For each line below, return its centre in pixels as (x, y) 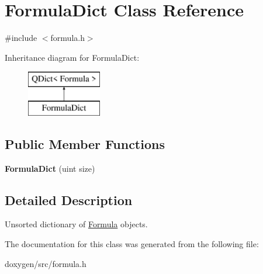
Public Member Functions (85, 143)
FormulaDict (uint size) (50, 168)
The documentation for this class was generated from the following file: (132, 244)
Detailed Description (69, 200)
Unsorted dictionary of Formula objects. (76, 224)
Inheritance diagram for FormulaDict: (72, 57)
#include (21, 38)
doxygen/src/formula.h (46, 263)
